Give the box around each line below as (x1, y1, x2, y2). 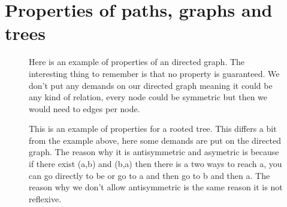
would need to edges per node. (29, 102, 140, 115)
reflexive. (29, 192, 62, 205)
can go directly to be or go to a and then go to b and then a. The (29, 169, 270, 181)
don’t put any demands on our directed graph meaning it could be (29, 79, 273, 91)
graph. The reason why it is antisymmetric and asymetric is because (29, 146, 279, 158)
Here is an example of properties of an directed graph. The (29, 55, 245, 68)
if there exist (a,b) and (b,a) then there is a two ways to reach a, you (29, 157, 282, 170)
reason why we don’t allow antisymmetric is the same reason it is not (29, 181, 283, 193)
